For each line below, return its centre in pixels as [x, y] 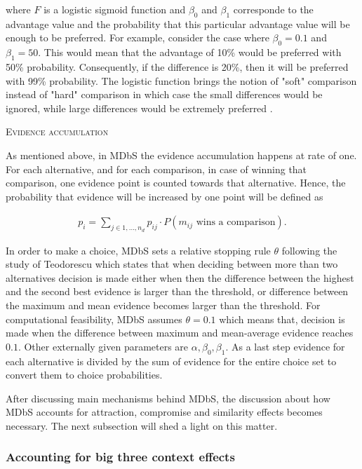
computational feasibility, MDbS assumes [94, 319]
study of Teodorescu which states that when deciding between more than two [172, 264]
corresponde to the [273, 9]
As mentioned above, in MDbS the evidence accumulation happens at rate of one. [181, 155]
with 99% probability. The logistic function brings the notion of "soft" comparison [181, 80]
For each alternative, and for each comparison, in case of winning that [156, 169]
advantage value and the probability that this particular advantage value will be [178, 23]
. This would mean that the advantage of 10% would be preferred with [190, 52]
